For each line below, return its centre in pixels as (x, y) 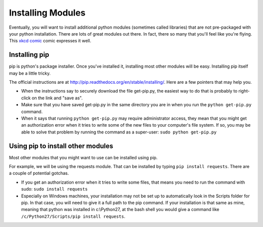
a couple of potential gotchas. (39, 173)
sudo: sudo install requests (54, 189)
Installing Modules (47, 13)
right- (244, 91)
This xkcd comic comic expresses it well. (50, 41)
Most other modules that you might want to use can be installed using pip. (83, 157)
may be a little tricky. (30, 73)
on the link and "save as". (57, 98)
